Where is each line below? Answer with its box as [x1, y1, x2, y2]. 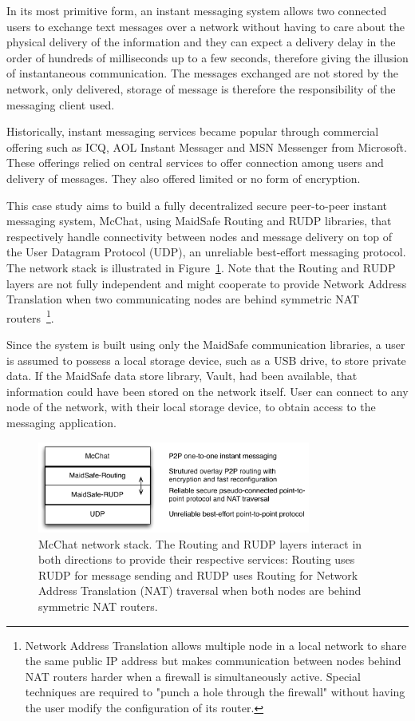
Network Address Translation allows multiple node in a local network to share [25, 636, 407, 653]
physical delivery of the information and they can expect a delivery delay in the [6, 34, 396, 50]
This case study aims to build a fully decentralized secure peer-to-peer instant [6, 196, 387, 213]
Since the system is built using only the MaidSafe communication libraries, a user [6, 335, 405, 352]
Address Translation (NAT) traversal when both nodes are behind [38, 582, 362, 599]
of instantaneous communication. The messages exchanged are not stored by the [6, 65, 398, 81]
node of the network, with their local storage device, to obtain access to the [6, 398, 376, 415]
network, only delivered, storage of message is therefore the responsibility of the [6, 80, 396, 97]
